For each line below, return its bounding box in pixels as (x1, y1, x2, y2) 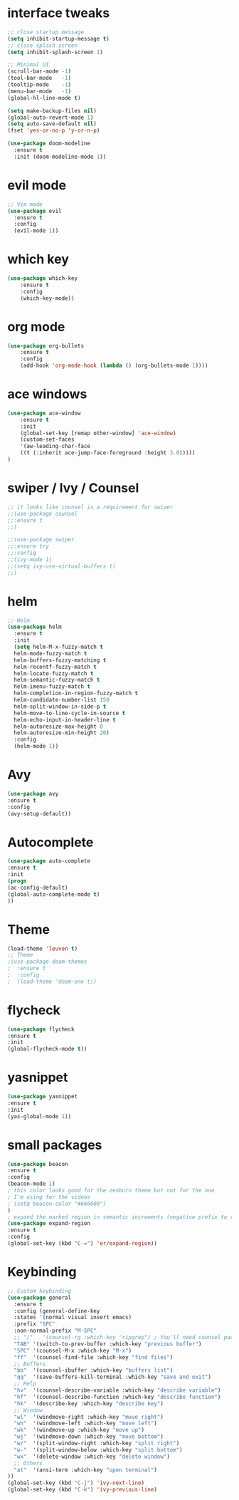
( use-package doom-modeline (7, 140, 91, 147)
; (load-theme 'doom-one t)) (7, 978, 97, 985)
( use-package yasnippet (7, 1093, 78, 1100)
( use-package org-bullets (7, 342, 84, 350)
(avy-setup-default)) (7, 810, 72, 817)
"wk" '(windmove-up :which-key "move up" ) (14, 1427, 144, 1434)
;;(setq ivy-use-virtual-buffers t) (7, 563, 116, 570)
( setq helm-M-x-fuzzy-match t (14, 643, 103, 651)
